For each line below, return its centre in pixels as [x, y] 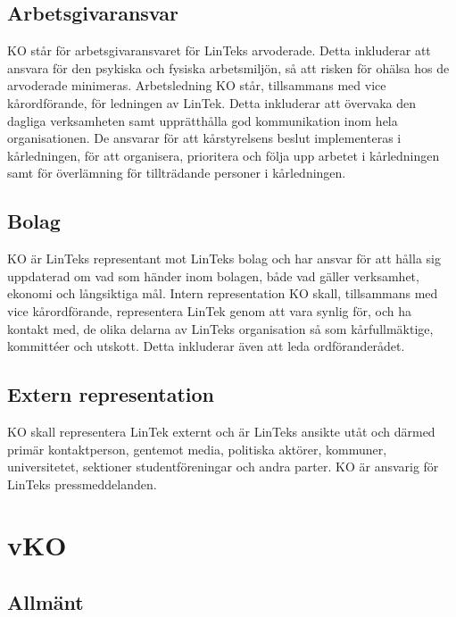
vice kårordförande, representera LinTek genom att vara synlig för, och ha [209, 310]
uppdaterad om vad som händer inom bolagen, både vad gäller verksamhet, [213, 275]
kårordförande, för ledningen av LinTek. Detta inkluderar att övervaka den [212, 102]
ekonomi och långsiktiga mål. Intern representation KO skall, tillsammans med [223, 293]
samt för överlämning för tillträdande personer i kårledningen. [177, 173]
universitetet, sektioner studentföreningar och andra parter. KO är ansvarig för [223, 467]
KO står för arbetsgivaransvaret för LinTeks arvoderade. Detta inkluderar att [219, 50]
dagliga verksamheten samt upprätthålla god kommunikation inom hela [203, 120]
